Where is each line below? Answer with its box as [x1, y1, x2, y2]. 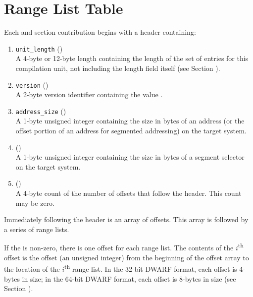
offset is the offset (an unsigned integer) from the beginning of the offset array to [4, 252, 249, 262]
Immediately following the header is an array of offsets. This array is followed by [4, 214, 249, 225]
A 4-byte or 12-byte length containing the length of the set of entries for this [15, 53, 249, 63]
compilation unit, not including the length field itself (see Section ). [15, 62, 220, 73]
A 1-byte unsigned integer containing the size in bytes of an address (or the [15, 116, 245, 126]
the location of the [4, 263, 60, 274]
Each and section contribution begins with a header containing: [4, 27, 196, 37]
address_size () [15, 106, 66, 116]
